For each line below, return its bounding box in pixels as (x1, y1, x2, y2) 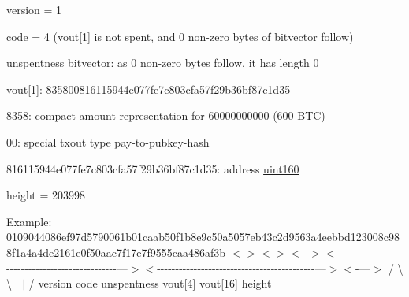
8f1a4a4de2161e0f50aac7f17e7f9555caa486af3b (6, 243, 226, 260)
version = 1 (6, 2, 62, 17)
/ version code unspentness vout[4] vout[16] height (28, 275, 272, 291)
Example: (6, 213, 52, 229)
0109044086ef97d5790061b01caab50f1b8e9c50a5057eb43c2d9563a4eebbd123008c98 (6, 228, 400, 245)
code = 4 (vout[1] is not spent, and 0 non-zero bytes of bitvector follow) (6, 28, 354, 44)
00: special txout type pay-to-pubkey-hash (6, 133, 210, 150)
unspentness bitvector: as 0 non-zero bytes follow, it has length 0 (6, 54, 319, 71)
